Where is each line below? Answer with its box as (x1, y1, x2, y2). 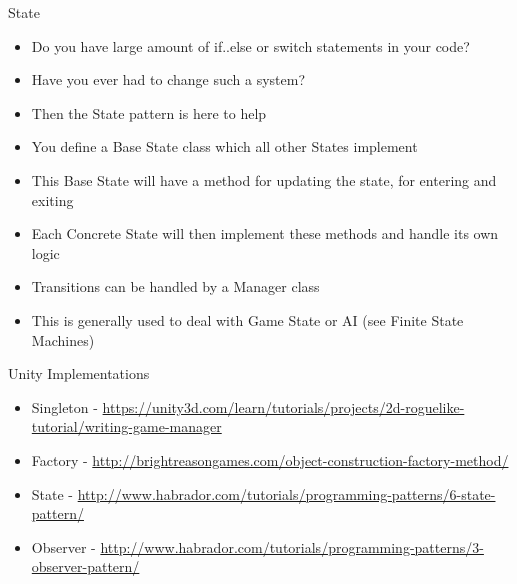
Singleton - (31, 396, 98, 417)
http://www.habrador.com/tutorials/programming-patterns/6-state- (77, 483, 496, 504)
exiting (31, 189, 74, 210)
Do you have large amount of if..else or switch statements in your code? (31, 35, 470, 56)
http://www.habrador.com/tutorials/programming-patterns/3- (100, 536, 484, 557)
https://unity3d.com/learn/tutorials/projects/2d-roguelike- (102, 396, 465, 417)
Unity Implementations (8, 363, 150, 384)
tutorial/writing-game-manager (31, 416, 222, 437)
